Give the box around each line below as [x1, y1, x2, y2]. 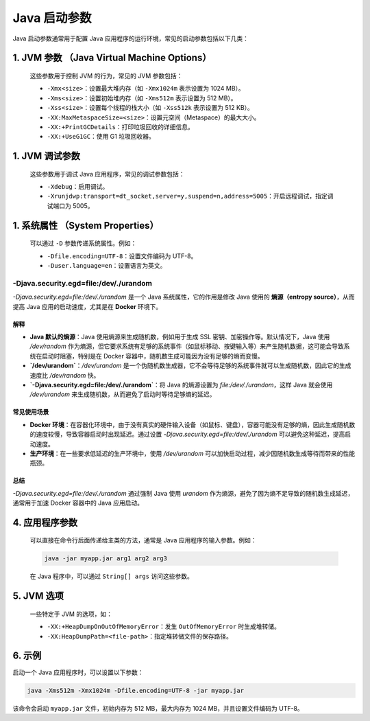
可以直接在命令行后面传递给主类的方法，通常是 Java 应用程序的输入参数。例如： [29, 536, 257, 545]
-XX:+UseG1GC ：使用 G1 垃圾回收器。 [47, 133, 156, 141]
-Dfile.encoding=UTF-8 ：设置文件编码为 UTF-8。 [47, 251, 197, 260]
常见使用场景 [12, 408, 49, 416]
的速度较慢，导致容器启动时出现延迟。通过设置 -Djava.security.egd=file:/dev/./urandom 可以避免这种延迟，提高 [29, 430, 345, 439]
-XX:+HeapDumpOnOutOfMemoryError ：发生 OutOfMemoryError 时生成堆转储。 [47, 622, 281, 631]
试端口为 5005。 [47, 201, 94, 209]
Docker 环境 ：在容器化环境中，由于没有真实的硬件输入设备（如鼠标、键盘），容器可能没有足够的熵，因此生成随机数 [29, 420, 356, 428]
